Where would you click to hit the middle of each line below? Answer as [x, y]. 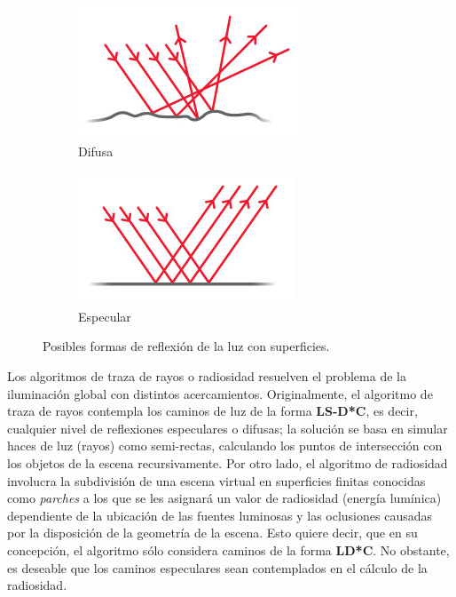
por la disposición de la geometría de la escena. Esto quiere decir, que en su [212, 533]
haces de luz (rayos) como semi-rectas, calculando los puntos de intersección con [225, 446]
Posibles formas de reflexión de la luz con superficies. [186, 346]
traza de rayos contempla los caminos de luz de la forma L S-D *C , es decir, [212, 411]
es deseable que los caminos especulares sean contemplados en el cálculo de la [217, 567]
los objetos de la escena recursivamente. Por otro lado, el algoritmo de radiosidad [228, 462]
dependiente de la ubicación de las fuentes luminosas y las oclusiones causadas [220, 515]
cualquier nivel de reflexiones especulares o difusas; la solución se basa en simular [228, 428]
